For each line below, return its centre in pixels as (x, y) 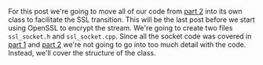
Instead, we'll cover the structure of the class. (82, 53)
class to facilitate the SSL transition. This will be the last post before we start (131, 20)
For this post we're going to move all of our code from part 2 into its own (125, 11)
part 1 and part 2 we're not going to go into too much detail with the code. (127, 45)
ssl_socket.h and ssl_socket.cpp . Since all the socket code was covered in (130, 36)
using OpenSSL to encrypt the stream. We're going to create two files (121, 28)
